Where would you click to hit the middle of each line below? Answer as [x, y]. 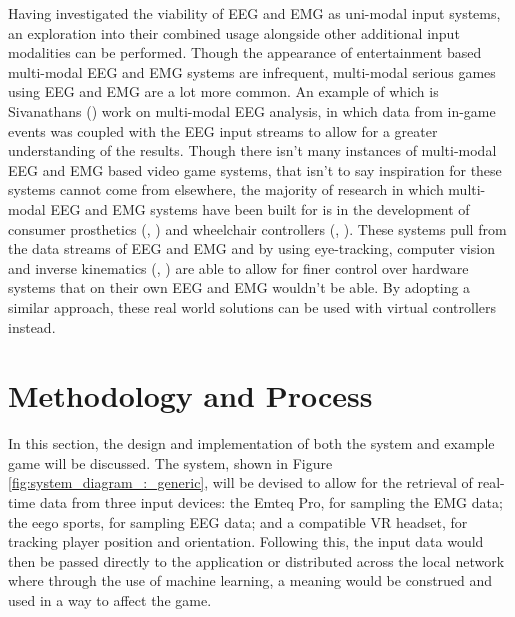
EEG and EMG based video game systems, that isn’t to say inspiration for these [255, 169]
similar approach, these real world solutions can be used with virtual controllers [252, 306]
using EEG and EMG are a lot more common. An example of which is [223, 91]
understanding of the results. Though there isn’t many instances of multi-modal [252, 150]
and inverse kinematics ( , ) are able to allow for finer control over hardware [238, 267]
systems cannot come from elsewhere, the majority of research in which [226, 189]
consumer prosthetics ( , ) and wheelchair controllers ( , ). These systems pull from [257, 228]
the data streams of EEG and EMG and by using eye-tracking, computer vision [251, 248]
